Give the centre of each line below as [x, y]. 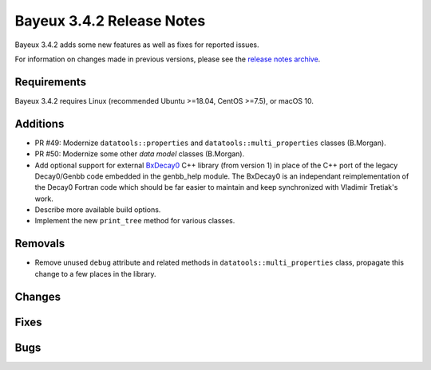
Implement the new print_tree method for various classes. [135, 221]
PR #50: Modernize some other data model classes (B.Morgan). [140, 154]
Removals [40, 244]
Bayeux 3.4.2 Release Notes [110, 21]
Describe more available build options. [98, 210]
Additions [40, 124]
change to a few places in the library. [95, 274]
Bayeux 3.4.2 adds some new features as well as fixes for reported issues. [137, 45]
